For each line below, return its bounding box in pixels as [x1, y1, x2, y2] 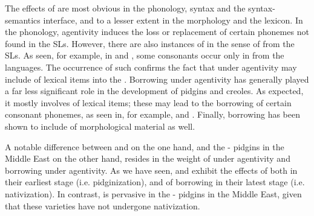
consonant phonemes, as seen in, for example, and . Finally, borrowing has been [5, 108, 300, 121]
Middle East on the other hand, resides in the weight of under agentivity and [5, 152, 290, 165]
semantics [5, 13, 41, 26]
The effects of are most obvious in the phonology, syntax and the [5, 2, 246, 14]
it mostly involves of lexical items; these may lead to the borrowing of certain [5, 96, 292, 109]
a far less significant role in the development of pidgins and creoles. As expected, [5, 84, 304, 97]
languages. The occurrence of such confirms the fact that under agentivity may [5, 60, 297, 73]
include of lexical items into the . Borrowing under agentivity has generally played [5, 72, 309, 85]
